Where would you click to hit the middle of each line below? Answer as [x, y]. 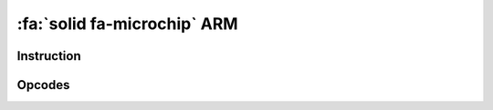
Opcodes [43, 85]
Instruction [49, 56]
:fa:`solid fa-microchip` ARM [127, 24]
